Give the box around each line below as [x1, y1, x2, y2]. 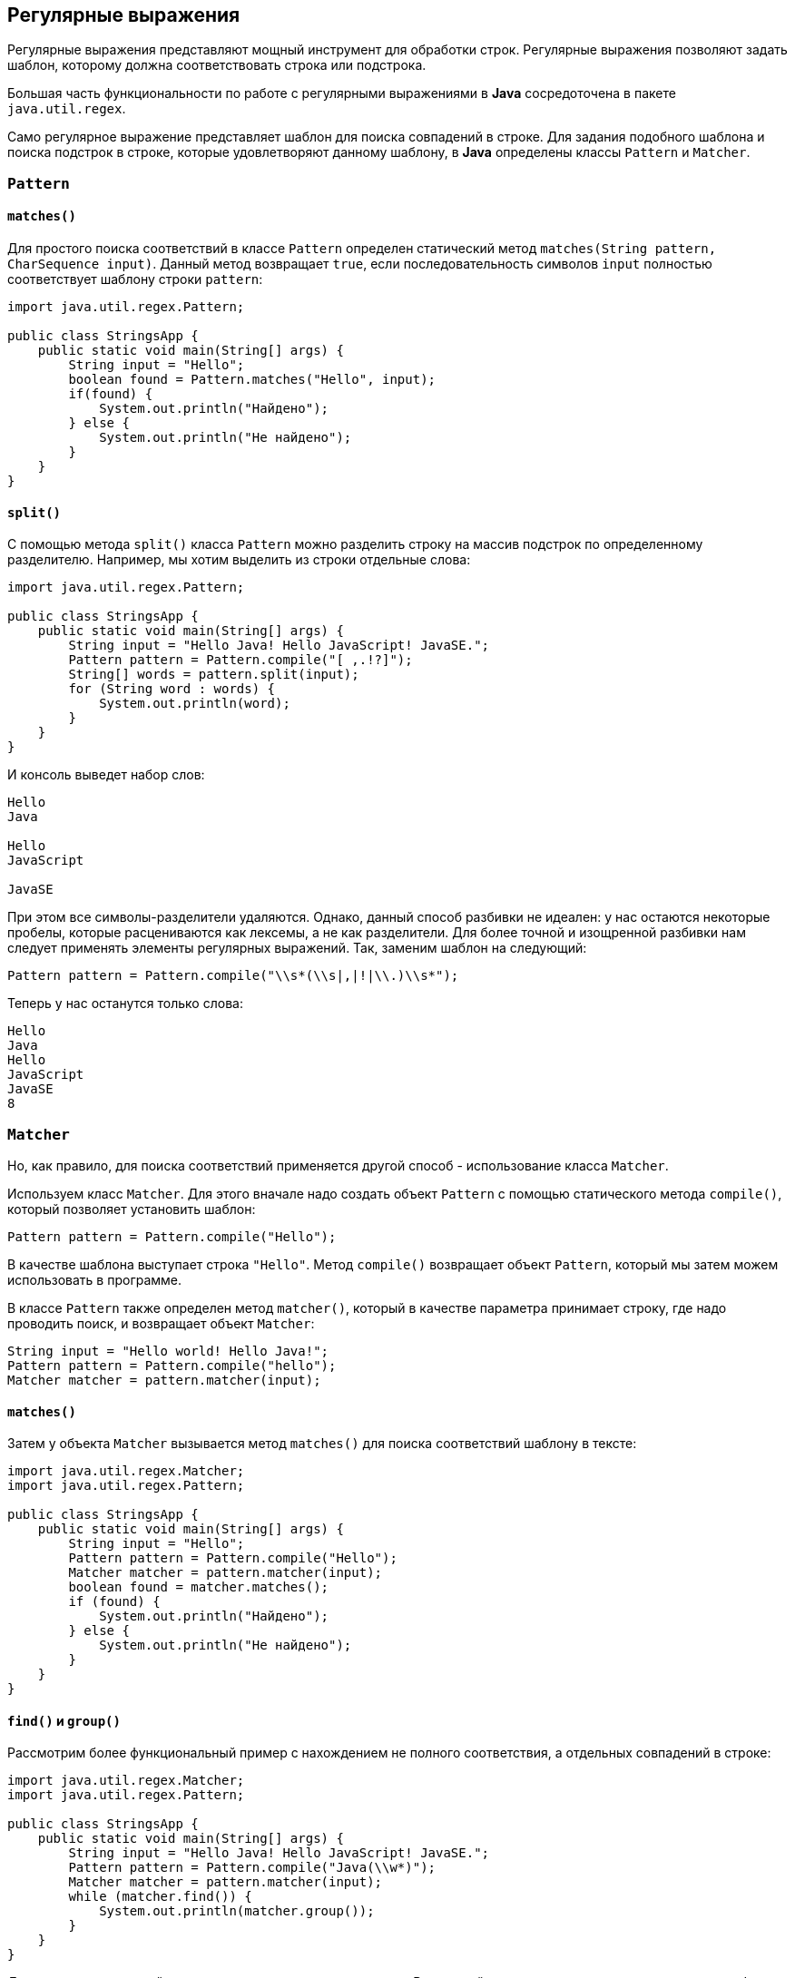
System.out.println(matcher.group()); [99, 1904, 375, 1919]
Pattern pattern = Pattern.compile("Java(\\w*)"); [68, 1860, 437, 1875]
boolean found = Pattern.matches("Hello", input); [68, 372, 437, 387]
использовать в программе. [7, 1271, 182, 1288]
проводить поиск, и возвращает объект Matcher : [7, 1315, 315, 1331]
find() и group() [7, 1712, 121, 1728]
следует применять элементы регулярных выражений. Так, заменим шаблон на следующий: [7, 940, 587, 956]
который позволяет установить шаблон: [7, 1200, 256, 1217]
